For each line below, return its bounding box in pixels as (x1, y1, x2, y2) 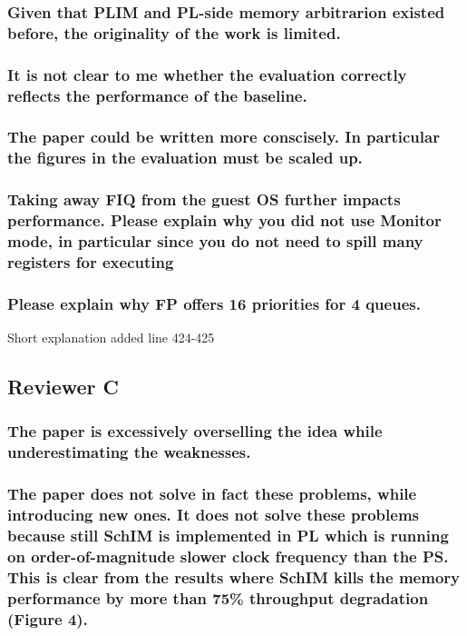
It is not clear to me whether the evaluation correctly (7, 63, 407, 85)
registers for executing (7, 250, 174, 273)
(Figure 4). (7, 607, 88, 630)
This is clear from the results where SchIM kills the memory (7, 565, 461, 588)
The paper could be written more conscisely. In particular (7, 125, 440, 148)
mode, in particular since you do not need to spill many (7, 230, 423, 253)
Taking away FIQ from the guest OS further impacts (7, 188, 401, 211)
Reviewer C (7, 373, 119, 401)
